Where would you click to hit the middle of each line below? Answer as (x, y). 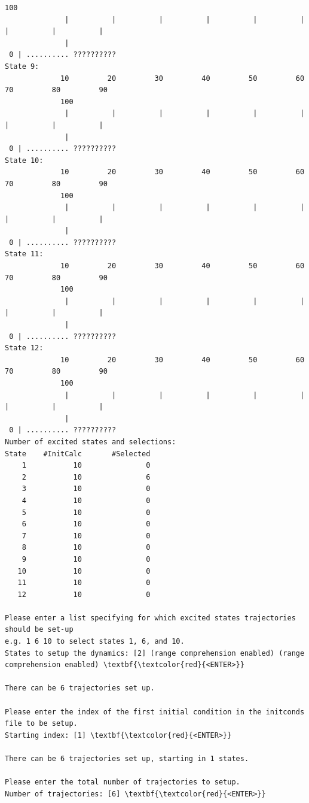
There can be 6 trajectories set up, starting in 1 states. (127, 759)
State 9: (22, 66)
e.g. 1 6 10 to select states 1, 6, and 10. (95, 642)
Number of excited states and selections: (91, 442)
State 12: (24, 348)
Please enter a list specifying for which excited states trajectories (150, 618)
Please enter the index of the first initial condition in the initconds (155, 712)
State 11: (24, 254)
